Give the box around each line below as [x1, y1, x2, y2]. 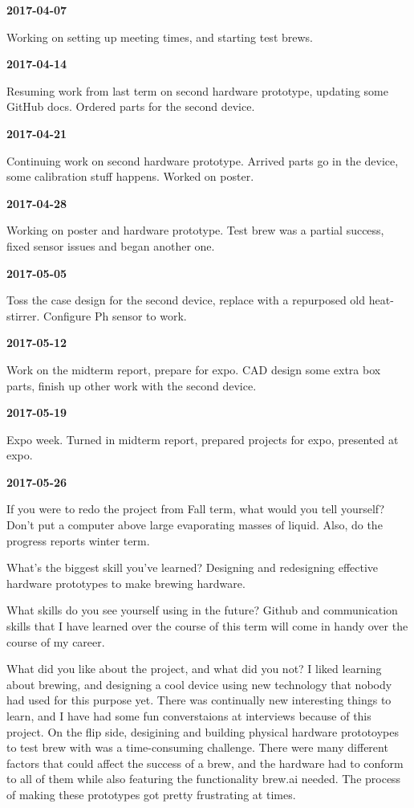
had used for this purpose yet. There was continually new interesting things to [6, 692, 392, 708]
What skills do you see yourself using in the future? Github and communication [6, 602, 398, 618]
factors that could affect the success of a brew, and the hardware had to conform [6, 754, 404, 771]
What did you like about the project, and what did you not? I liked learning [6, 660, 382, 677]
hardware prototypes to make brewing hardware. [6, 574, 246, 591]
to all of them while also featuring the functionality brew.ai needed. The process [6, 770, 401, 787]
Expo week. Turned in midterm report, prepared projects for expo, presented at [6, 431, 399, 447]
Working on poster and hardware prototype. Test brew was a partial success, [6, 222, 384, 239]
